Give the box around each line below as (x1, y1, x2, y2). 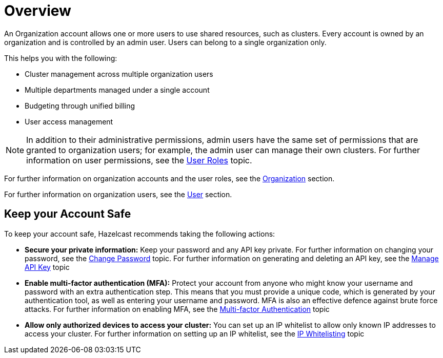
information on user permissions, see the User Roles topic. (26, 155, 252, 165)
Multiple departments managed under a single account (25, 85, 210, 94)
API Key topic (25, 262, 70, 271)
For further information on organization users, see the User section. (4, 189, 232, 199)
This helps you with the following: (4, 53, 117, 62)
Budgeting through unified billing (25, 101, 135, 110)
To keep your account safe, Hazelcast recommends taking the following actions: (4, 229, 275, 238)
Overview (4, 2, 71, 19)
